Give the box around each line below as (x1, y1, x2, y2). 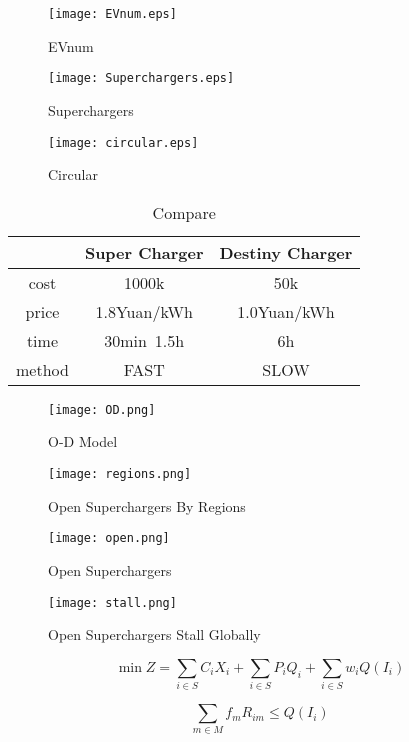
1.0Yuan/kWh (237, 299, 335, 323)
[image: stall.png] (48, 595, 177, 610)
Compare (152, 200, 216, 224)
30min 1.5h (104, 328, 185, 352)
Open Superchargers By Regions (48, 495, 246, 516)
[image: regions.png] (48, 467, 192, 481)
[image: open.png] (48, 531, 170, 546)
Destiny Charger (219, 240, 353, 264)
